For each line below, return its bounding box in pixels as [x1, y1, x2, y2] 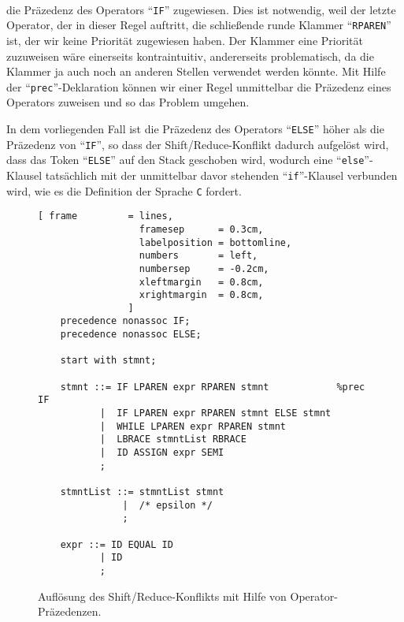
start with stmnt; [60, 355, 157, 367]
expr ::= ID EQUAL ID [60, 538, 173, 550]
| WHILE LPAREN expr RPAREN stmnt [99, 420, 286, 432]
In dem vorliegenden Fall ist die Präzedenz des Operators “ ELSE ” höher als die [6, 120, 384, 136]
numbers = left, [139, 250, 258, 262]
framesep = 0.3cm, [139, 223, 264, 235]
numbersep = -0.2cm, [139, 263, 269, 274]
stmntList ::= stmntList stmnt [60, 486, 224, 497]
